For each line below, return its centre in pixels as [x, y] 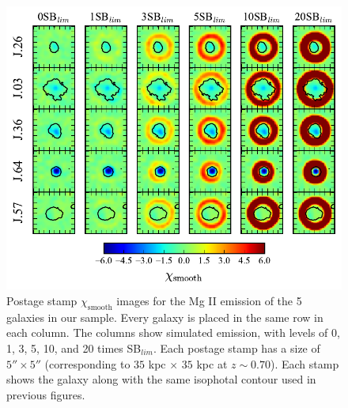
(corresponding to [87, 363]
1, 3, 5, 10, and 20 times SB [74, 348]
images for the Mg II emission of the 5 [209, 300]
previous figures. [46, 394]
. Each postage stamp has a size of [236, 348]
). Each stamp [305, 363]
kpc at [212, 363]
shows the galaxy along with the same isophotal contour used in [161, 379]
